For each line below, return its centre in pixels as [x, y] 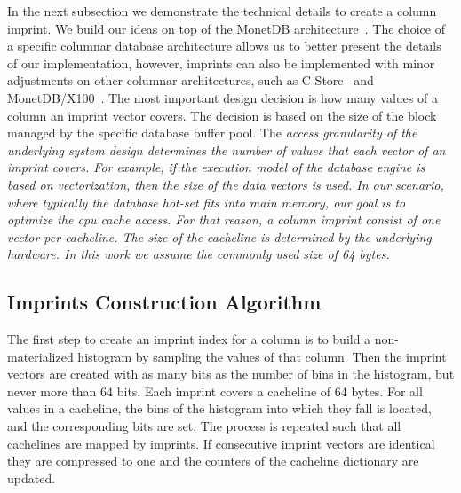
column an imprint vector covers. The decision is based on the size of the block [222, 115]
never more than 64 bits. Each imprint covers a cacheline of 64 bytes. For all [215, 391]
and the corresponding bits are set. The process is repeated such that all [204, 426]
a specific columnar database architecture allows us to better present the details [224, 46]
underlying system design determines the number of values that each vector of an [227, 149]
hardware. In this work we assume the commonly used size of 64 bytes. [199, 254]
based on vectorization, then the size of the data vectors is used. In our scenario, [226, 184]
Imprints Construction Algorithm [164, 302]
